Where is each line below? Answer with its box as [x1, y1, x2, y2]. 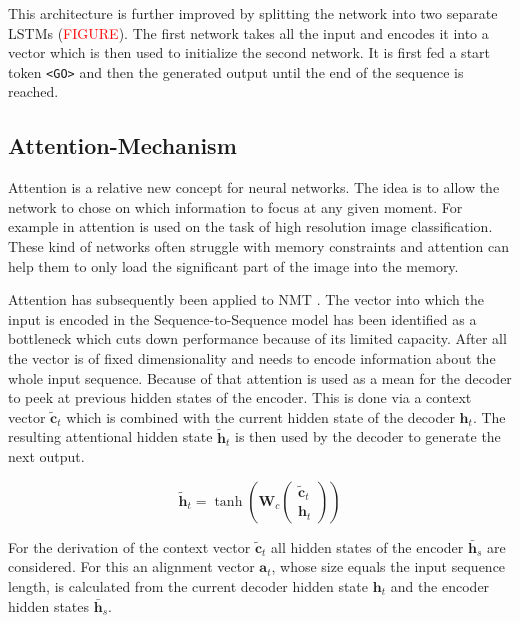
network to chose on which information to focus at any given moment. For [8, 196, 463, 217]
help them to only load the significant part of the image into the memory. [8, 255, 459, 276]
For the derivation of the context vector [8, 536, 251, 557]
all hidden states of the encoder [271, 536, 464, 557]
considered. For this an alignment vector [8, 556, 255, 577]
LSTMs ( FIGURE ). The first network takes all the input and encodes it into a [8, 22, 489, 43]
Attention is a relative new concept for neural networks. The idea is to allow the [8, 177, 500, 198]
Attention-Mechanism [8, 130, 237, 161]
